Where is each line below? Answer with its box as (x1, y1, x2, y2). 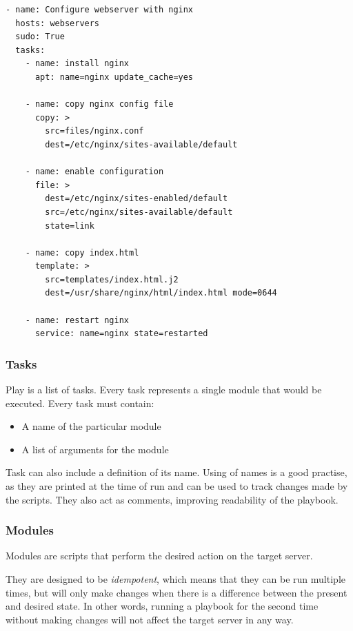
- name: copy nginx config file (25, 99, 174, 110)
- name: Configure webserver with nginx (6, 5, 194, 14)
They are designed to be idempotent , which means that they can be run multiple (6, 572, 345, 586)
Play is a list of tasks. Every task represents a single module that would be (6, 382, 322, 397)
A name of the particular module (21, 419, 161, 433)
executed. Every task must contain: (6, 395, 154, 410)
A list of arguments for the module (21, 442, 169, 456)
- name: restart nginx (25, 315, 129, 325)
